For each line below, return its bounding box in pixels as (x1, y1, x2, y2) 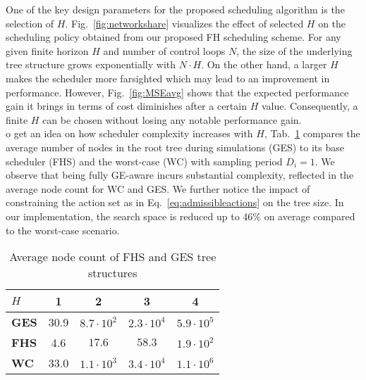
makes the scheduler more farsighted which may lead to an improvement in (6, 70, 330, 85)
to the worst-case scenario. (6, 222, 120, 237)
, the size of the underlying (236, 43, 353, 58)
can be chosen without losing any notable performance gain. (42, 112, 302, 127)
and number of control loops (103, 43, 226, 58)
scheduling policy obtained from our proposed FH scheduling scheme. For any (6, 30, 341, 44)
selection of (6, 15, 54, 30)
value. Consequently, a (261, 99, 358, 113)
